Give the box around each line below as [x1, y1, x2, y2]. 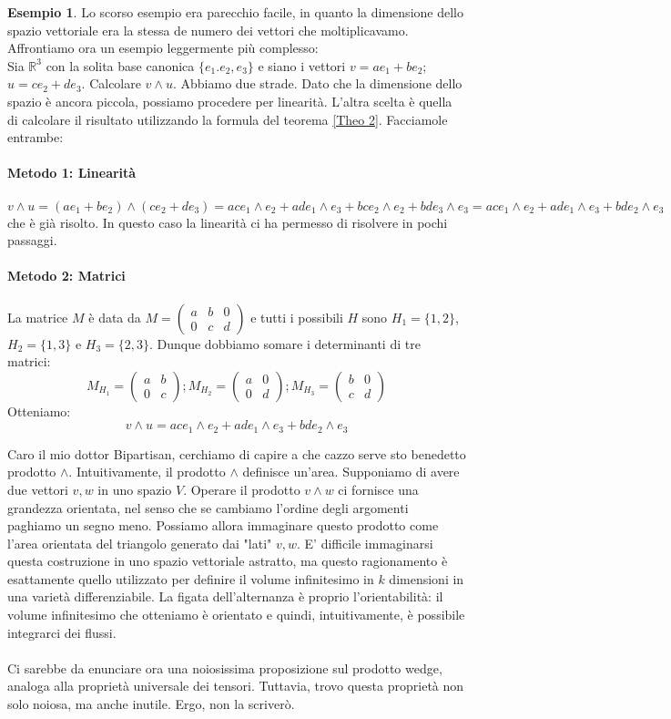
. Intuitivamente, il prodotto [68, 462, 226, 481]
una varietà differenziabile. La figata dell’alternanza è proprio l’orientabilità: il [7, 587, 443, 606]
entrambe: [7, 128, 64, 147]
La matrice [7, 307, 68, 326]
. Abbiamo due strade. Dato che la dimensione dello [172, 74, 463, 93]
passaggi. [7, 231, 57, 250]
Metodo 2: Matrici [7, 266, 126, 285]
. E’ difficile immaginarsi [297, 533, 433, 552]
